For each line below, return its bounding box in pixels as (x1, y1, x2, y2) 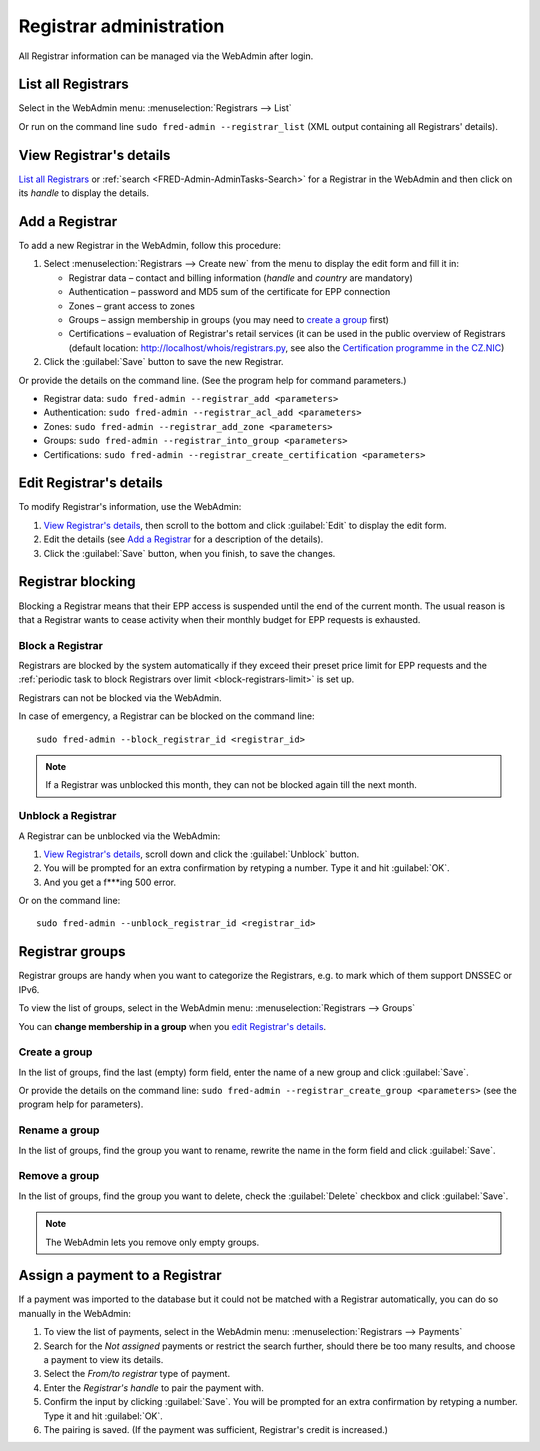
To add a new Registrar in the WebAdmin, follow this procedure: (18, 240, 282, 252)
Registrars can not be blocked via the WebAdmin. (18, 691, 222, 704)
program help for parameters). (18, 1098, 144, 1110)
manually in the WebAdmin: (18, 1307, 132, 1319)
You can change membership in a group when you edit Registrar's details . (18, 1020, 327, 1032)
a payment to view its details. (43, 1354, 164, 1365)
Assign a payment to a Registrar (18, 1267, 222, 1284)
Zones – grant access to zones (68, 300, 195, 312)
